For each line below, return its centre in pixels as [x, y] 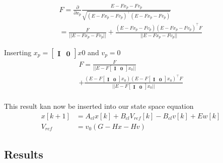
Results [24, 154]
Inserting [18, 52]
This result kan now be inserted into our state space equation [99, 106]
